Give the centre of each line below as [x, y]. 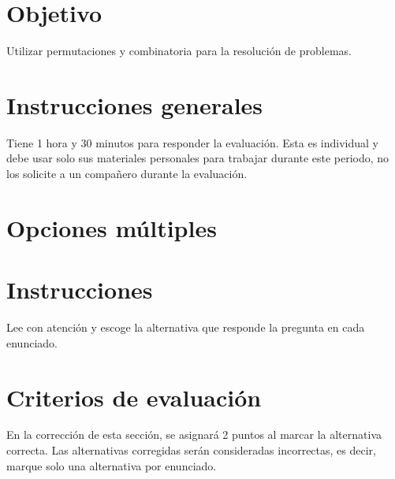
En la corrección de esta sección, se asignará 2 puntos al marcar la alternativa [194, 434]
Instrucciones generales [135, 104]
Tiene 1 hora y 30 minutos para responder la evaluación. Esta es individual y [193, 142]
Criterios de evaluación [134, 397]
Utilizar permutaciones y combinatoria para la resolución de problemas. [179, 51]
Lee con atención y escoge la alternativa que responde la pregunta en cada [186, 327]
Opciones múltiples [112, 227]
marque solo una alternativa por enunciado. [112, 465]
